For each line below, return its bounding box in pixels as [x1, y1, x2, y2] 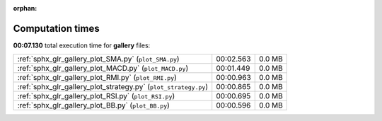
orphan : [13, 4, 37, 12]
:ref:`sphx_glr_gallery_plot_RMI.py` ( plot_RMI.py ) [17, 73, 177, 83]
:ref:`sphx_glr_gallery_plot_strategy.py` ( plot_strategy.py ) [17, 82, 209, 92]
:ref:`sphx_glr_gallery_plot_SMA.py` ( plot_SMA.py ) [17, 54, 180, 64]
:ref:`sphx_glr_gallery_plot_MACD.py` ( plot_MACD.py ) [17, 64, 189, 74]
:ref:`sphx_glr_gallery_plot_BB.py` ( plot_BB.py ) [17, 100, 170, 110]
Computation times [13, 22, 100, 35]
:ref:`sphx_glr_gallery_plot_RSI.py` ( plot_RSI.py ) [17, 91, 175, 101]
